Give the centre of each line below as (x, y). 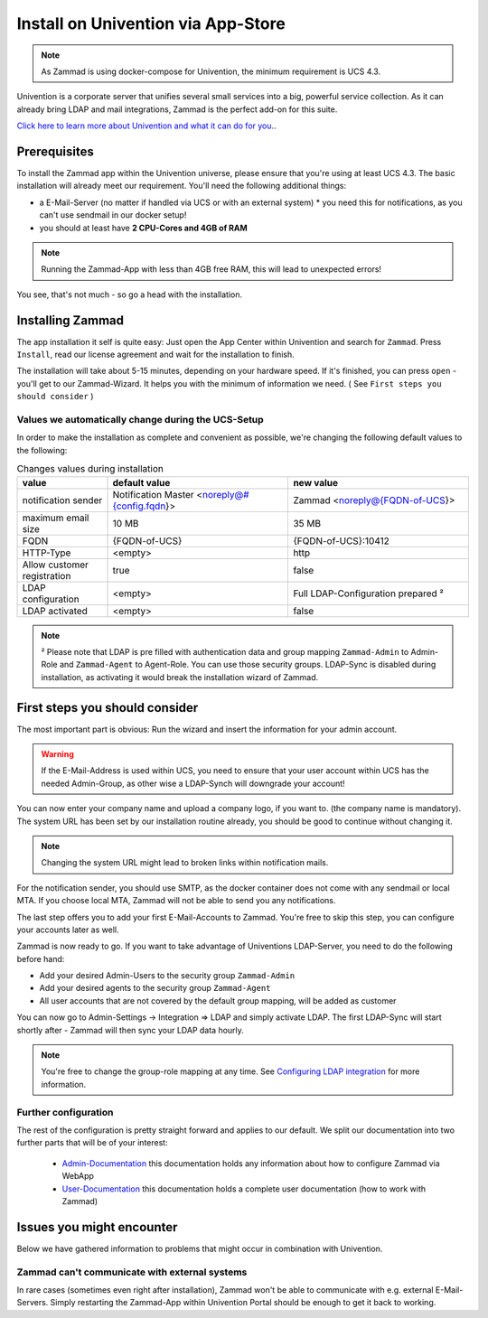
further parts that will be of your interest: (92, 1143)
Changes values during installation (90, 469)
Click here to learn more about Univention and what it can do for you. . (146, 126)
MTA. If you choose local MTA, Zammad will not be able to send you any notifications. (176, 901)
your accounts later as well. (68, 930)
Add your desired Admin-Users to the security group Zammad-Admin (167, 976)
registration (47, 575)
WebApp (78, 1176)
